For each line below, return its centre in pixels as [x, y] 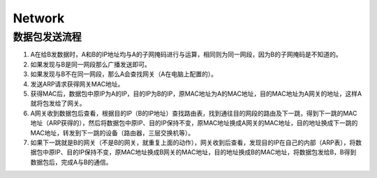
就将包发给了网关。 [58, 103]
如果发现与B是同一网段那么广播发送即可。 [91, 64]
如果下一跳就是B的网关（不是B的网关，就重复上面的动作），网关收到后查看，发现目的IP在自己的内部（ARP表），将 [193, 142]
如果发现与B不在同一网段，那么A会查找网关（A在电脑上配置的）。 [124, 74]
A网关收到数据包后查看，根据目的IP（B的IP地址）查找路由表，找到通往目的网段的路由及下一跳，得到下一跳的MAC [194, 113]
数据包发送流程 [47, 37]
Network [39, 18]
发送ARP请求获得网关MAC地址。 [77, 84]
